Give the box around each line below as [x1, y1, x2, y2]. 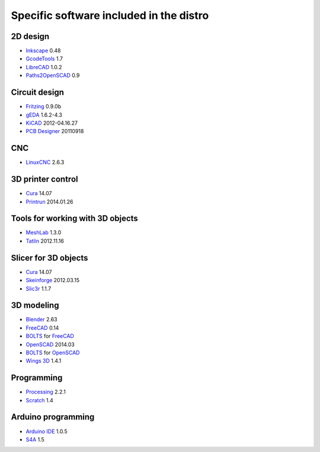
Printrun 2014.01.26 [25, 198, 73, 205]
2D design [11, 31, 50, 41]
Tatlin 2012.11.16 [25, 237, 65, 244]
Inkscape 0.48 [25, 47, 61, 54]
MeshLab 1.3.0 [25, 229, 62, 236]
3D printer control [11, 175, 78, 185]
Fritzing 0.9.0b [25, 103, 62, 110]
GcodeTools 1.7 [25, 55, 63, 62]
